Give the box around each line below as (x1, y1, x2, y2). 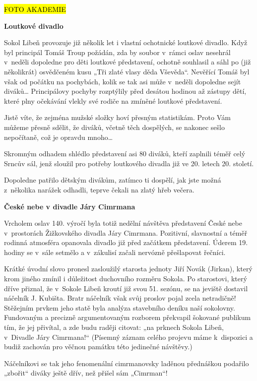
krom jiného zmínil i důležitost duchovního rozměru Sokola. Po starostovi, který (4, 273, 247, 284)
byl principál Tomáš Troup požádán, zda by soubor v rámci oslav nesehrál (4, 47, 231, 57)
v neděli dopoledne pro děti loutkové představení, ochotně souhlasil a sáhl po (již (4, 57, 251, 67)
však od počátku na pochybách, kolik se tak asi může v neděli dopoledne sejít (4, 76, 241, 86)
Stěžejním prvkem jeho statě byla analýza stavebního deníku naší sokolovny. (4, 302, 235, 313)
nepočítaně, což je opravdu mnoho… (4, 131, 113, 142)
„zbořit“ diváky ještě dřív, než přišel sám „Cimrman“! (4, 368, 168, 378)
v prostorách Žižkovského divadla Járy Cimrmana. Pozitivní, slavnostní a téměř (4, 227, 248, 238)
